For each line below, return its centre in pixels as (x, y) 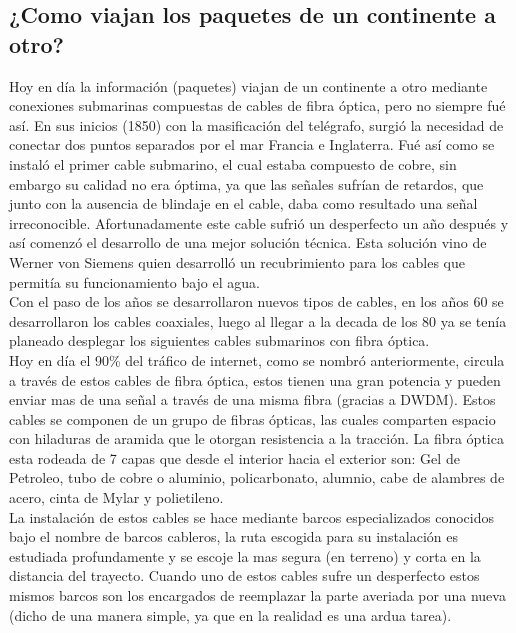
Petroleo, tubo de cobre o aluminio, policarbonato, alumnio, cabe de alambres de (257, 477)
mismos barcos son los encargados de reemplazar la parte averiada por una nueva (257, 595)
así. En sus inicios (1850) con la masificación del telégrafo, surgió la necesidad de (256, 124)
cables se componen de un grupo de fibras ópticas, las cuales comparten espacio (252, 418)
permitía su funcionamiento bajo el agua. (134, 281)
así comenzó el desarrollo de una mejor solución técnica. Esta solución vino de (248, 242)
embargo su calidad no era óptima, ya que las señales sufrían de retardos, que (246, 183)
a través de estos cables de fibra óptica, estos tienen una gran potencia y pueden (255, 379)
